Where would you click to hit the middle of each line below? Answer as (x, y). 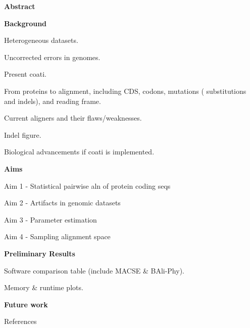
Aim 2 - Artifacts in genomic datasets (62, 203)
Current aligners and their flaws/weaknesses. (73, 118)
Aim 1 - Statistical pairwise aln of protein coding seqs (87, 185)
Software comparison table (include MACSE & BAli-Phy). (94, 270)
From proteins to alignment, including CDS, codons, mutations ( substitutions (125, 91)
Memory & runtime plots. (44, 287)
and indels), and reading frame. (53, 101)
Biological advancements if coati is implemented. (79, 152)
